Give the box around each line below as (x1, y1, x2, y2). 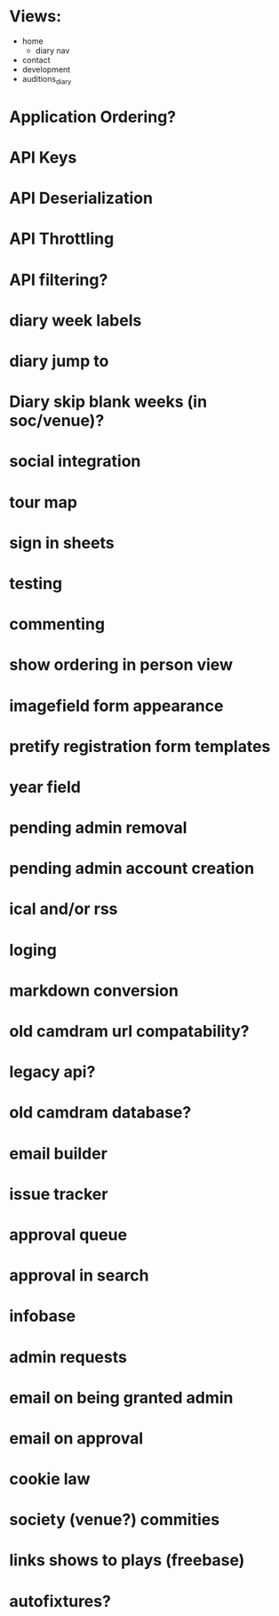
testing (9, 573, 63, 594)
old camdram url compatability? (9, 1022, 251, 1042)
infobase (9, 1306, 76, 1327)
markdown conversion (9, 981, 179, 1000)
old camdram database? (9, 1103, 192, 1123)
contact (21, 54, 51, 65)
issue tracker (9, 1184, 108, 1204)
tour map (9, 492, 78, 513)
